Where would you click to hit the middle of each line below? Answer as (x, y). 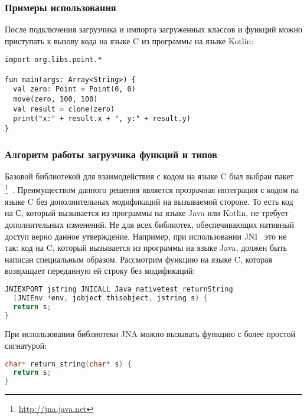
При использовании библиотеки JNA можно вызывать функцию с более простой (150, 334)
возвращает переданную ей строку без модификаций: (100, 271)
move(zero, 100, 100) (55, 99)
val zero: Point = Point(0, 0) (74, 89)
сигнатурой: (26, 345)
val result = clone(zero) (64, 109)
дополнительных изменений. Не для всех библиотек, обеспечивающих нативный (150, 224)
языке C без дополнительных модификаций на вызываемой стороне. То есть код (149, 201)
